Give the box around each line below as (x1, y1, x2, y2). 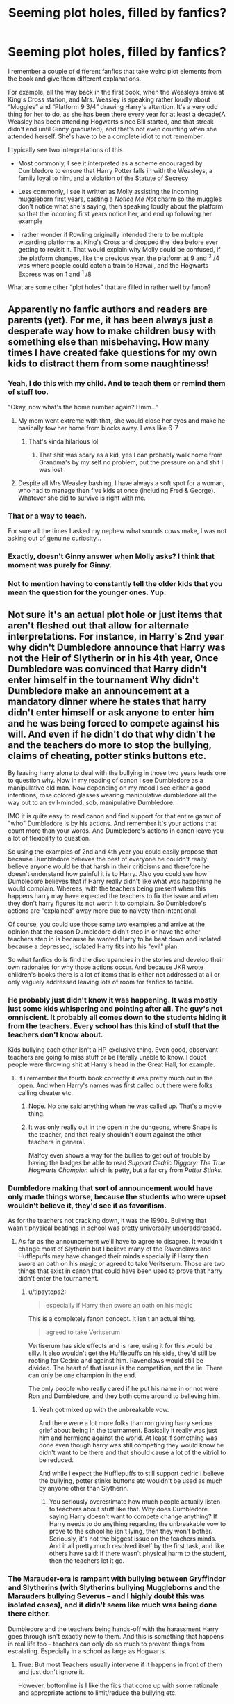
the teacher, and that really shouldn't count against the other (28, 1130, 202, 1139)
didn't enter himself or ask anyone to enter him (8, 707, 215, 719)
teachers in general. (28, 1138, 86, 1146)
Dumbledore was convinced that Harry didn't (8, 663, 207, 675)
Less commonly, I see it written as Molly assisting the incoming (17, 187, 199, 195)
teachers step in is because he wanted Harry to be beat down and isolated (8, 934, 222, 943)
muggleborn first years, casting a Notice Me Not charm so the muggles (17, 195, 222, 203)
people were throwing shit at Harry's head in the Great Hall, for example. (8, 1060, 215, 1069)
